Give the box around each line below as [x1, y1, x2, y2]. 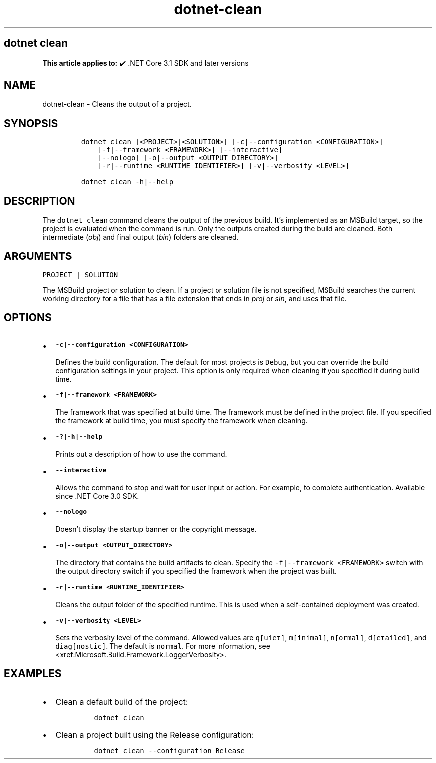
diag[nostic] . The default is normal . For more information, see [55, 641, 270, 650]
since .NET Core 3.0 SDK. [55, 491, 139, 500]
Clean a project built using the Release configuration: [55, 729, 254, 740]
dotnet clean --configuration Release [94, 746, 245, 755]
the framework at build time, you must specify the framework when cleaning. [55, 416, 308, 425]
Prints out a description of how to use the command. [55, 449, 227, 458]
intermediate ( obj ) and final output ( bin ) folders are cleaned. [42, 233, 239, 242]
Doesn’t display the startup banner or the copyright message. [55, 524, 257, 533]
